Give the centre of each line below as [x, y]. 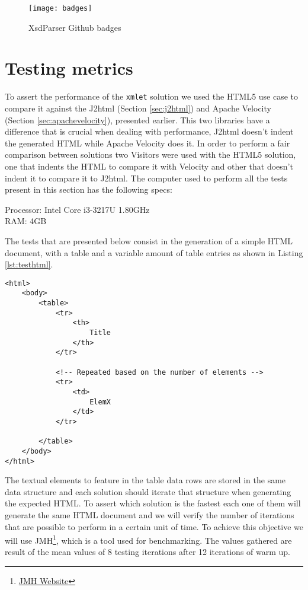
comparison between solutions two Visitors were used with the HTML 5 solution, [150, 154]
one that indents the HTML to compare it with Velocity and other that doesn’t [149, 166]
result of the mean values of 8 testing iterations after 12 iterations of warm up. [148, 552]
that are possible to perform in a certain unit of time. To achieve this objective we [154, 526]
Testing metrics [69, 68]
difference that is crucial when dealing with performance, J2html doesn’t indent [149, 131]
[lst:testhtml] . [29, 264]
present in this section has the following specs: [89, 189]
